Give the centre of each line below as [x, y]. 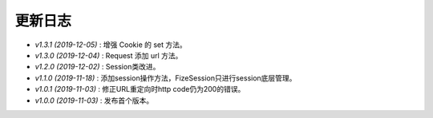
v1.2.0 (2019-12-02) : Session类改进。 [97, 67]
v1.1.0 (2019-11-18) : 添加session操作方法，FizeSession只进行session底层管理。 [166, 78]
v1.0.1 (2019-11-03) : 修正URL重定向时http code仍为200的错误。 [140, 89]
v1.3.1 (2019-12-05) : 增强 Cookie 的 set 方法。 [111, 45]
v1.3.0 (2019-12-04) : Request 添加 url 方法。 [109, 55]
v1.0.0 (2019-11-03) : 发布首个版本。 [94, 100]
